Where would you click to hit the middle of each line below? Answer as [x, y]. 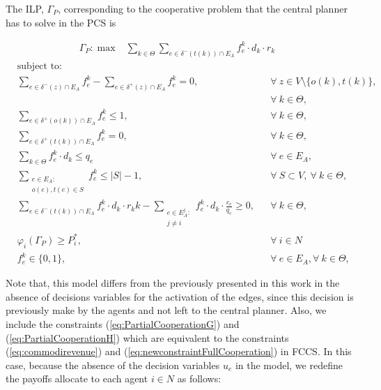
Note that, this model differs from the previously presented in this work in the [173, 283]
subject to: [40, 66]
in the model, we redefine [289, 365]
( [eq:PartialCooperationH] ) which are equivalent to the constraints [147, 337]
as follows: [199, 378]
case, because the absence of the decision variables [113, 365]
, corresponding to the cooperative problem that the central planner [203, 8]
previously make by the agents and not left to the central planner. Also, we [166, 310]
